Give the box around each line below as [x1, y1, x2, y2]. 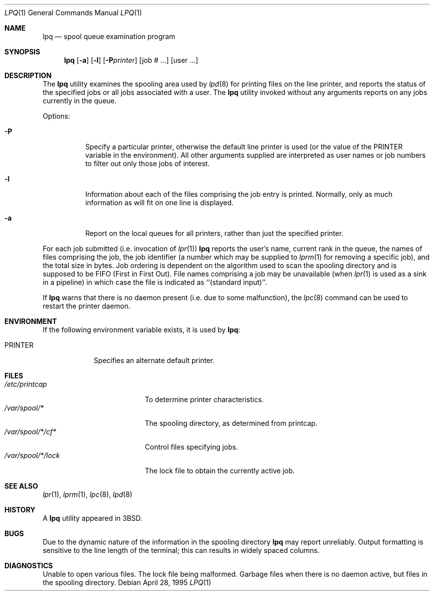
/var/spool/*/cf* [4, 427, 56, 436]
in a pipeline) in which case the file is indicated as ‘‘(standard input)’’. [43, 278, 267, 286]
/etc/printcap [4, 380, 47, 388]
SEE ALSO [4, 482, 38, 490]
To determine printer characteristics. [145, 395, 264, 404]
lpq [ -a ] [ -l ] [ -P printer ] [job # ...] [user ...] [64, 56, 198, 64]
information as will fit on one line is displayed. [85, 198, 234, 207]
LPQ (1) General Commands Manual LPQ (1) [4, 8, 142, 17]
